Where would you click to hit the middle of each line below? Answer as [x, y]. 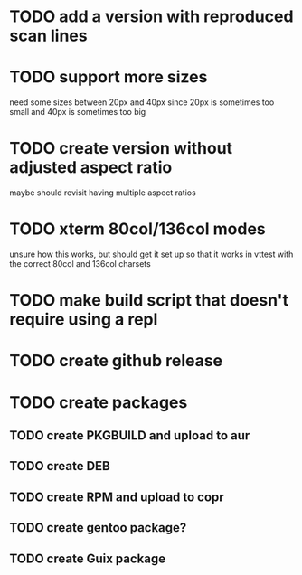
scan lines [48, 36]
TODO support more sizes [109, 77]
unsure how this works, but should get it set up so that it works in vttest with [151, 254]
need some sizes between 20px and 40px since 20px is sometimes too [142, 102]
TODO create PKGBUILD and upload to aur [130, 435]
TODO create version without [121, 149]
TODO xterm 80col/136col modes [138, 229]
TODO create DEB [60, 466]
